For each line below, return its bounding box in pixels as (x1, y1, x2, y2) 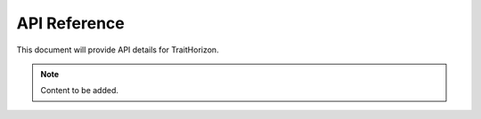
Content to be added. (40, 85, 119, 96)
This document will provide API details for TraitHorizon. (16, 44, 219, 55)
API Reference (16, 13, 125, 33)
